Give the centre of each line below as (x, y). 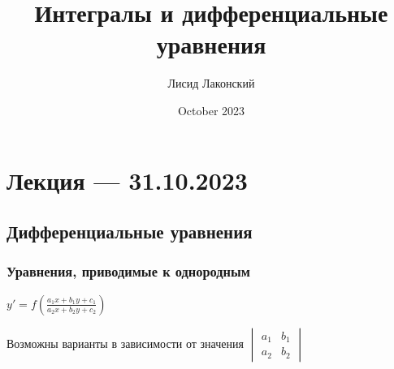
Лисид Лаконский (211, 83)
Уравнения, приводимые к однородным (128, 271)
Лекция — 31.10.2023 (127, 180)
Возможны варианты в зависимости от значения (125, 343)
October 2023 (211, 110)
